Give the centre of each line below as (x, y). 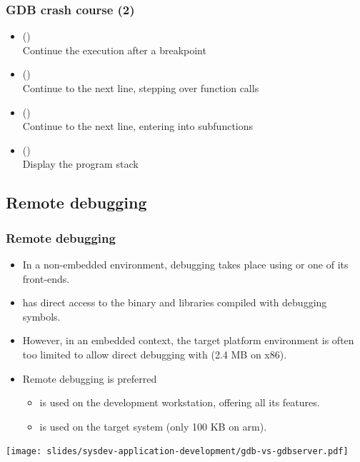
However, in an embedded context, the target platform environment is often (188, 340)
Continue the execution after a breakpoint (114, 50)
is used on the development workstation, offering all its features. (180, 402)
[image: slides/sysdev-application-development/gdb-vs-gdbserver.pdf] (177, 452)
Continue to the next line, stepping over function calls (141, 88)
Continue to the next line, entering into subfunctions (138, 126)
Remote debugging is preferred (90, 378)
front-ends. (46, 278)
